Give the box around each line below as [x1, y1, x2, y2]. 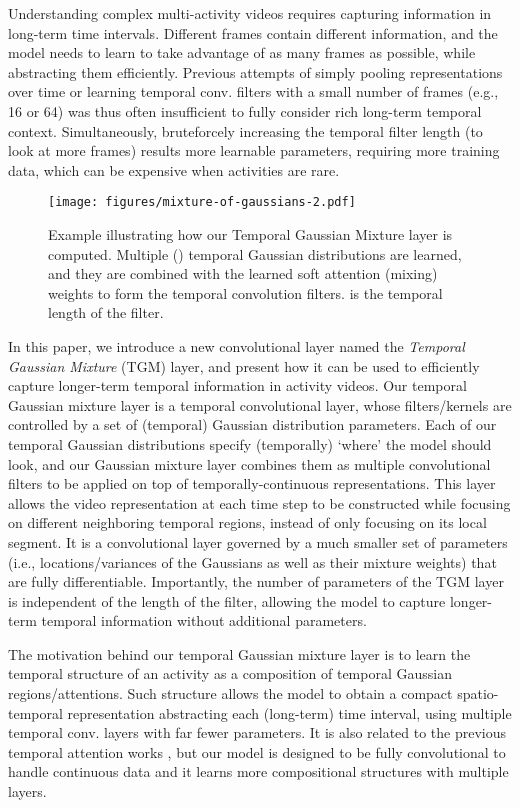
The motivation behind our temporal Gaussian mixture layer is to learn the [8, 643, 471, 664]
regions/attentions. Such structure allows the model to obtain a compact [8, 683, 453, 704]
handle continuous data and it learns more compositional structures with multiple [8, 761, 509, 782]
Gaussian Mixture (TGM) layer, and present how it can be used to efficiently [8, 355, 480, 376]
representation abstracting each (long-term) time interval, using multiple [67, 702, 512, 723]
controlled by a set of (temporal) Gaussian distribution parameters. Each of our [8, 414, 497, 435]
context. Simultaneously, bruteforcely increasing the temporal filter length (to [8, 120, 483, 141]
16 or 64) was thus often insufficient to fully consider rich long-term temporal [8, 100, 482, 121]
